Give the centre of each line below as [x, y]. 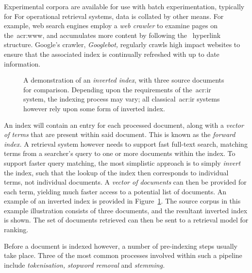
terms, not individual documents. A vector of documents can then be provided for [125, 182]
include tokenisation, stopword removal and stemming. [84, 264]
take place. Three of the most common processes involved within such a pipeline [123, 255]
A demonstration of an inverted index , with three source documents [124, 80]
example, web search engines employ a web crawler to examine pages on [111, 26]
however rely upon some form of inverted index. [94, 108]
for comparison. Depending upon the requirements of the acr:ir [117, 89]
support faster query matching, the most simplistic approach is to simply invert [122, 162]
